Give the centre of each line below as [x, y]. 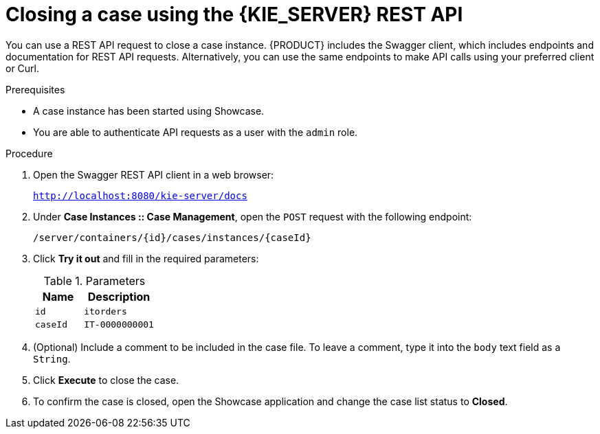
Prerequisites [35, 89]
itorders [105, 311]
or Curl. [23, 68]
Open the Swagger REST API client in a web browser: [154, 174]
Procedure [29, 153]
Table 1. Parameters [95, 281]
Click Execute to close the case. [106, 380]
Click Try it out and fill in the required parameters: [146, 258]
